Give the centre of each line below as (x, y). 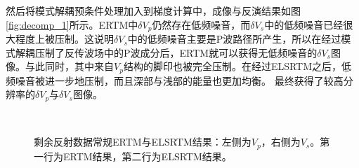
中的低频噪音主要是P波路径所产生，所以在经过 (234, 39)
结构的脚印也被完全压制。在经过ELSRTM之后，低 (237, 66)
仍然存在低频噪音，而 (201, 24)
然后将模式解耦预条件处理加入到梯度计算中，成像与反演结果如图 (153, 10)
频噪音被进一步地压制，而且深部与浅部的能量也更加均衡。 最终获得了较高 (175, 80)
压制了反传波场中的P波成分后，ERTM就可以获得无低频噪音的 (176, 52)
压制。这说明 (84, 39)
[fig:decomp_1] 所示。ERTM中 (72, 24)
